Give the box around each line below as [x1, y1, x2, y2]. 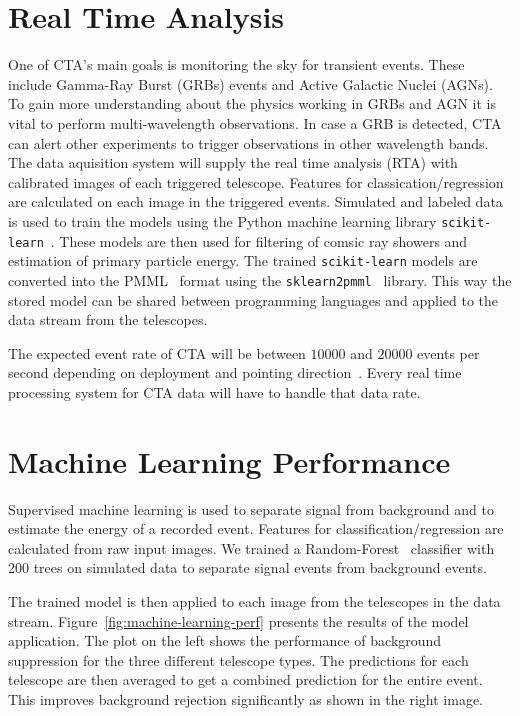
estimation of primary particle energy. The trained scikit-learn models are [8, 250, 478, 271]
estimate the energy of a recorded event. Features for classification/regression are [8, 518, 504, 539]
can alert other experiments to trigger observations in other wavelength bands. [8, 132, 489, 153]
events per [417, 342, 480, 363]
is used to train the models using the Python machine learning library [8, 210, 437, 231]
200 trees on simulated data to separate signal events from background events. [8, 557, 487, 578]
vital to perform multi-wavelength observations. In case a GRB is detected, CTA [8, 112, 502, 133]
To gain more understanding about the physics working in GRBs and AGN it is [8, 93, 496, 114]
